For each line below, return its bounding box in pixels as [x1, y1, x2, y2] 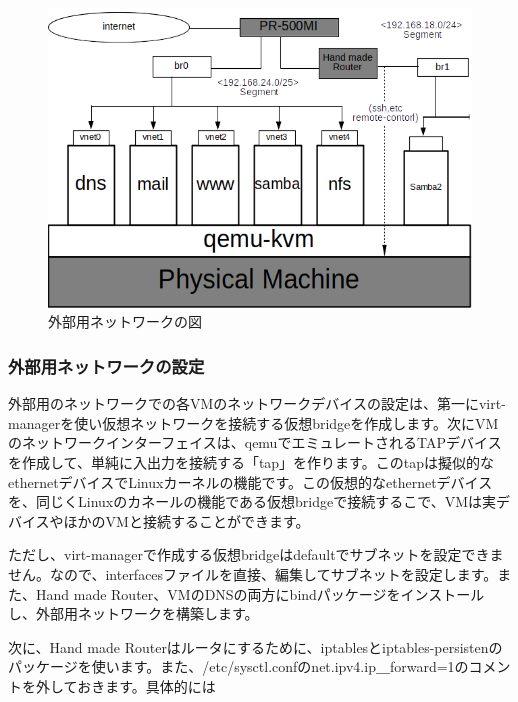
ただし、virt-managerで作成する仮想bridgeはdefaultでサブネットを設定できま [8, 544, 504, 565]
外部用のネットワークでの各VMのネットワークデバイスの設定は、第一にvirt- [8, 393, 506, 414]
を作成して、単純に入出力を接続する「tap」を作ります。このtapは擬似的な [8, 451, 494, 472]
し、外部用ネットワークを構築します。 [8, 603, 259, 624]
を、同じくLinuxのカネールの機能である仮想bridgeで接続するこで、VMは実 [8, 491, 497, 512]
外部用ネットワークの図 [48, 311, 202, 332]
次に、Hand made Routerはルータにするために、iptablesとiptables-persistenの [8, 636, 503, 657]
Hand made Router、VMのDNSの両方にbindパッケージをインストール [35, 583, 485, 604]
